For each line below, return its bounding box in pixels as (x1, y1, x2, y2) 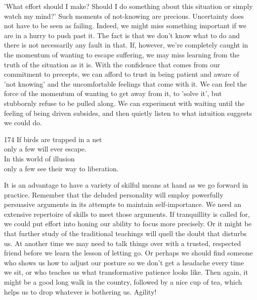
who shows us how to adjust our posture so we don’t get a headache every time (4, 257, 244, 267)
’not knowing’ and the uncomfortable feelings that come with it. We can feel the (4, 78, 247, 89)
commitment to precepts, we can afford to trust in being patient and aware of (4, 69, 239, 79)
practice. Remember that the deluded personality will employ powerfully (4, 189, 223, 200)
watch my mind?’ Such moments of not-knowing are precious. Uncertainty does (4, 10, 244, 21)
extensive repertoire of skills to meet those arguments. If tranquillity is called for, (4, 208, 250, 219)
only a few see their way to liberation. (4, 163, 119, 173)
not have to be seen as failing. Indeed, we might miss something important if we (4, 20, 247, 31)
